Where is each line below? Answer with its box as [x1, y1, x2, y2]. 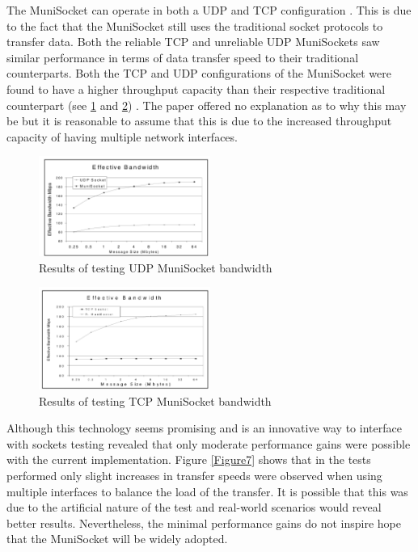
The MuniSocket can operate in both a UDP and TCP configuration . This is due [6, 2, 412, 18]
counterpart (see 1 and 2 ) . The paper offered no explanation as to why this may [6, 96, 407, 113]
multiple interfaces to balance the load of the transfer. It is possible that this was [6, 482, 408, 499]
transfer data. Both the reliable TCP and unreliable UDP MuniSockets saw [6, 33, 380, 50]
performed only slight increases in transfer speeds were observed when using [6, 466, 382, 483]
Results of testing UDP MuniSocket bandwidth [39, 259, 272, 276]
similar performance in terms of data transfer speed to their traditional [6, 48, 359, 65]
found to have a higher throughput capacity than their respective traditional [6, 80, 386, 97]
